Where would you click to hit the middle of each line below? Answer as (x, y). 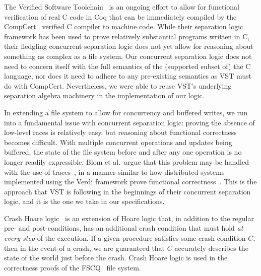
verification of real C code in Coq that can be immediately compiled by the (120, 16)
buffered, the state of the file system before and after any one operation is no (123, 152)
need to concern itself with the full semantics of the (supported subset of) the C (127, 66)
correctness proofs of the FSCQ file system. (73, 267)
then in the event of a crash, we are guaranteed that (85, 248)
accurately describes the (211, 248)
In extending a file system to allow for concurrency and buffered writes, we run (126, 112)
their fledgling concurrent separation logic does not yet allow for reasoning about (129, 46)
